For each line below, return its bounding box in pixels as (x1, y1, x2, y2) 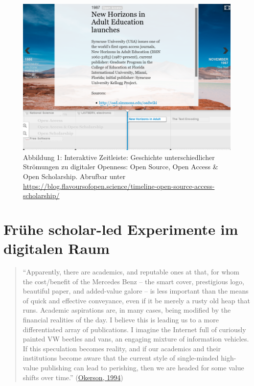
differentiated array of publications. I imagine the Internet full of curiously (23, 324, 246, 334)
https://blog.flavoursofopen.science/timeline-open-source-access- (23, 181, 215, 191)
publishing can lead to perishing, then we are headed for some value (40, 363, 244, 373)
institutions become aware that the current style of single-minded (23, 353, 219, 363)
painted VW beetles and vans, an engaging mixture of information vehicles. (23, 334, 249, 344)
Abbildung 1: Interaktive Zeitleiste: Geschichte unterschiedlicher (23, 152, 215, 162)
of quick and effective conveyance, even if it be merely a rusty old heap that (23, 295, 250, 305)
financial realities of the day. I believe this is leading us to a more (23, 315, 219, 325)
